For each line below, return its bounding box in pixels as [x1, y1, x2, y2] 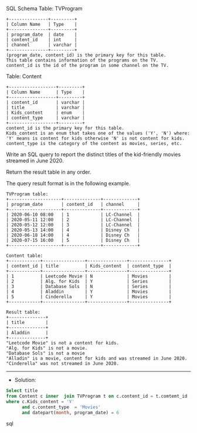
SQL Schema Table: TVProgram [6, 5, 83, 12]
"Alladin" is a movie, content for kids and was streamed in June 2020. [6, 356, 188, 361]
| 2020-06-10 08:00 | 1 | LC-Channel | [6, 212, 141, 218]
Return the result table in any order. [6, 168, 91, 175]
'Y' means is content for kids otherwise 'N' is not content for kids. [6, 136, 185, 141]
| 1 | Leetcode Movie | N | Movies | [6, 273, 172, 279]
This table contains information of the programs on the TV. [6, 57, 159, 63]
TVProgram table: [6, 191, 49, 197]
